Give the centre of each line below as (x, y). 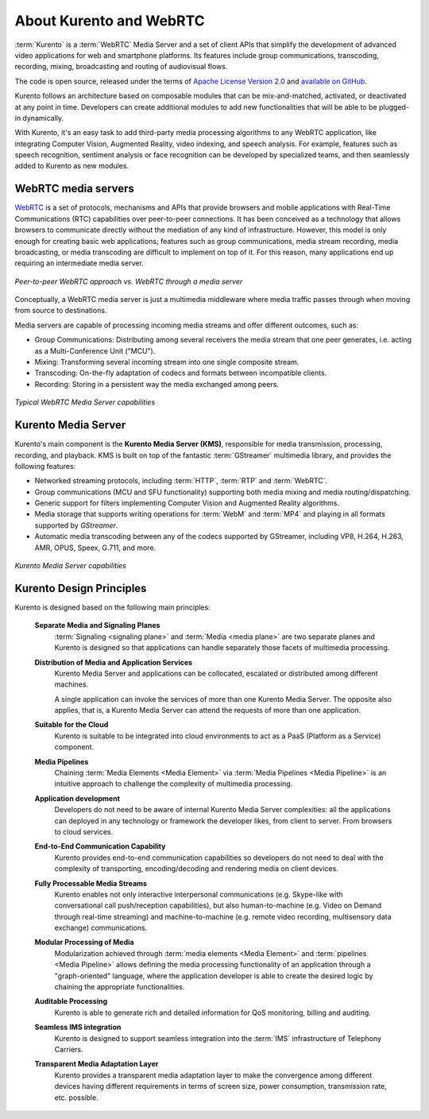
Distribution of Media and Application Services (114, 662)
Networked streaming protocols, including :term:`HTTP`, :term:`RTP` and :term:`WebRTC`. (181, 481)
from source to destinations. (61, 311)
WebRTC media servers (75, 189)
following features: (45, 466)
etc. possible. (76, 1098)
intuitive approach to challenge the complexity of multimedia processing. (174, 784)
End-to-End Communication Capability (100, 846)
